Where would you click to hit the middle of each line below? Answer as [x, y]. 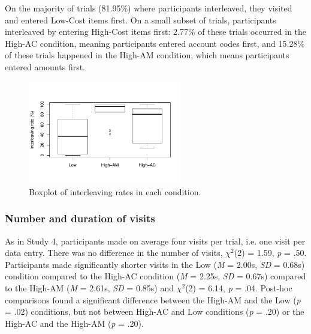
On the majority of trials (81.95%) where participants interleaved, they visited [149, 8]
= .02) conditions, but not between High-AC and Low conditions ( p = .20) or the [155, 311]
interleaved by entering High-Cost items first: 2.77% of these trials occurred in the [156, 32]
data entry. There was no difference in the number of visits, [114, 253]
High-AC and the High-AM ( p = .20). [74, 323]
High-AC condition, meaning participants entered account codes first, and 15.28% [155, 43]
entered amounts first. [45, 66]
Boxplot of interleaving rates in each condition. [115, 191]
